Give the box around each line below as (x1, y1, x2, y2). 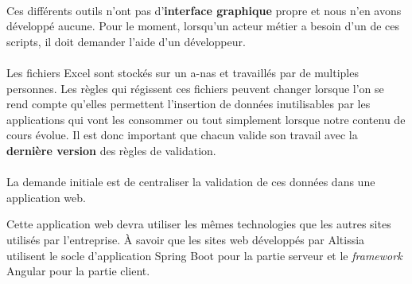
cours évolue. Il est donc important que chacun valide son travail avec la (6, 126, 358, 143)
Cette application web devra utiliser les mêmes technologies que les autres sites (6, 216, 391, 232)
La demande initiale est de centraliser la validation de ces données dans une (6, 173, 375, 190)
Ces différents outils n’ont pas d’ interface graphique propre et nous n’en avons (6, 2, 402, 18)
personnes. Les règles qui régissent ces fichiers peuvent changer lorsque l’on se (6, 80, 384, 96)
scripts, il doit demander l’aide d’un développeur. (6, 33, 246, 49)
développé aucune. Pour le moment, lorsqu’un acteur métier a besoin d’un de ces (6, 18, 400, 34)
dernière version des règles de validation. (6, 142, 216, 158)
